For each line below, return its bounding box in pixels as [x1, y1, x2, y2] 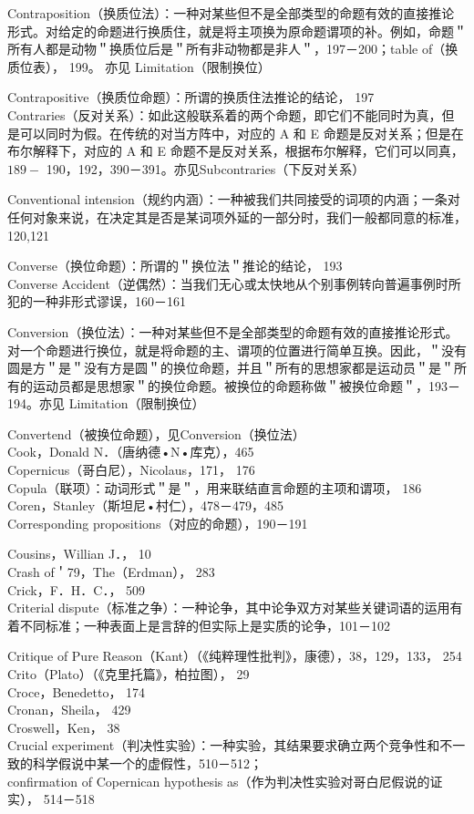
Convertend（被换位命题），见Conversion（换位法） [7, 424, 305, 443]
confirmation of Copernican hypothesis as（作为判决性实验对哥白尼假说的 [7, 771, 430, 790]
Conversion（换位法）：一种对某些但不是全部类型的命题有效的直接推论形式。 [7, 322, 459, 341]
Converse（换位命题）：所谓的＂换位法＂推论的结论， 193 [7, 256, 343, 275]
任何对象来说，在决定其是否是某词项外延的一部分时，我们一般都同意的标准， [7, 207, 467, 226]
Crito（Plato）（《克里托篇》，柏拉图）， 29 [7, 665, 250, 683]
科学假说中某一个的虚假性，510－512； [32, 753, 263, 772]
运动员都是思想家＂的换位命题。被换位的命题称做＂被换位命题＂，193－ [32, 376, 460, 395]
